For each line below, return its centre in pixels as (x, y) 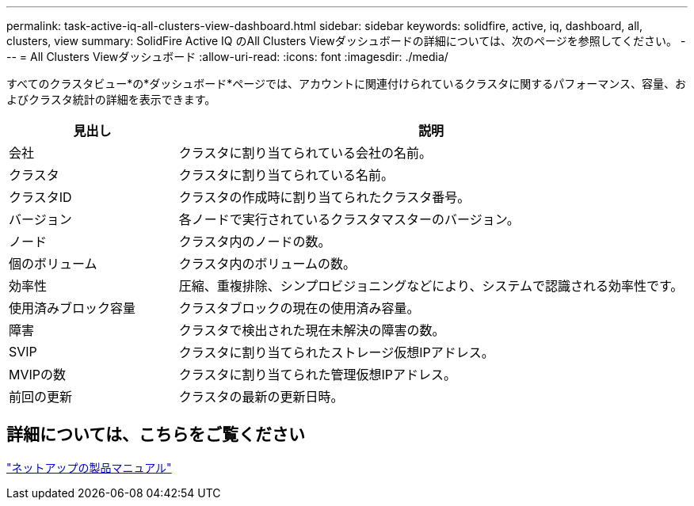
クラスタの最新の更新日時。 (261, 397)
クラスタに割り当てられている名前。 (286, 175)
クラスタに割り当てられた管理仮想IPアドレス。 (318, 375)
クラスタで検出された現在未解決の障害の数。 (312, 330)
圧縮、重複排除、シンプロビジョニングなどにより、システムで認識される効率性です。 (431, 286)
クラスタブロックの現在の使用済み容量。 (299, 308)
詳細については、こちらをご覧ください (156, 435)
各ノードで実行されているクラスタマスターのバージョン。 (349, 219)
